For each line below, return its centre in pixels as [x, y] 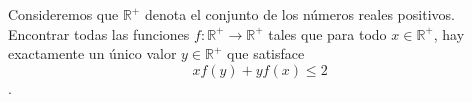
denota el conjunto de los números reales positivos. [299, 14]
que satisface [266, 53]
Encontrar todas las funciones [99, 33]
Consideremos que [63, 14]
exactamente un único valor [92, 53]
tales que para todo [327, 33]
